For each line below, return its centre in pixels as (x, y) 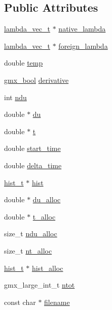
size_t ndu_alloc (31, 234)
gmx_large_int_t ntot (40, 285)
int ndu (15, 97)
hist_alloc (47, 268)
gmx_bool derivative (36, 80)
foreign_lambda (83, 45)
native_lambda (82, 29)
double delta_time (33, 165)
